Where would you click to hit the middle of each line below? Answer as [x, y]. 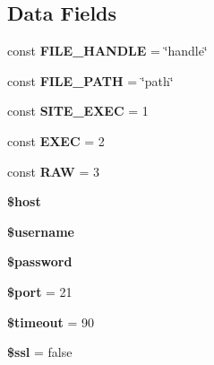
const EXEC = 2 [56, 140]
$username [41, 231]
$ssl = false [40, 352]
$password [40, 261]
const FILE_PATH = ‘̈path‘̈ [90, 80]
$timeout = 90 [51, 322]
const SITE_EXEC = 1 [78, 111]
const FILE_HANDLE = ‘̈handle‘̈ [107, 51]
